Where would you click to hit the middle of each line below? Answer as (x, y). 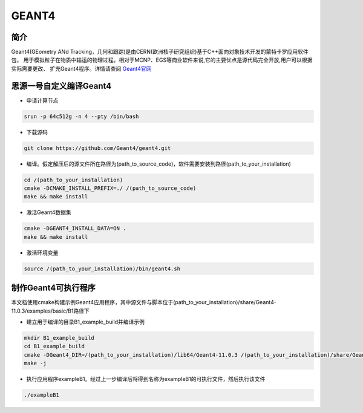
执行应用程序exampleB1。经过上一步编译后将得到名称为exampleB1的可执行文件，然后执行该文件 (146, 379)
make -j (35, 363)
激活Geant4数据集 (49, 212)
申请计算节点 (42, 100)
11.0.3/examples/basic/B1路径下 (51, 311)
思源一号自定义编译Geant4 (61, 86)
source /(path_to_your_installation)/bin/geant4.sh (102, 268)
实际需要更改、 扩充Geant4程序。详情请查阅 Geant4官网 (81, 68)
